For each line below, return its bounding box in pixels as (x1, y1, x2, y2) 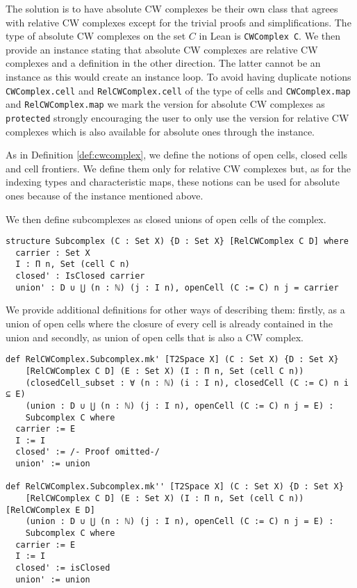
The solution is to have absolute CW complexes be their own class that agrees (6, 1, 338, 15)
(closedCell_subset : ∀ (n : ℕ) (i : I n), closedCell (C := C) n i (25, 377, 349, 388)
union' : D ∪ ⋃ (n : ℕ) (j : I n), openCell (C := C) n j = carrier (15, 282, 339, 293)
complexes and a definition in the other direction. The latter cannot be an (6, 56, 321, 70)
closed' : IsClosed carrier (15, 271, 145, 281)
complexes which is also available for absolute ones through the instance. (6, 124, 315, 138)
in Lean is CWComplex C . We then (199, 28, 341, 43)
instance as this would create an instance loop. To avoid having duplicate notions (6, 70, 351, 84)
